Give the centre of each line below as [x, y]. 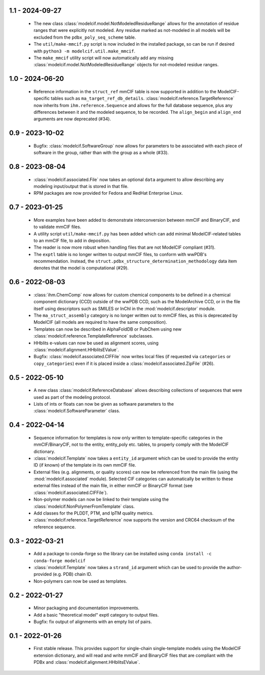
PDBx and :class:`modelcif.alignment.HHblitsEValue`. [87, 662]
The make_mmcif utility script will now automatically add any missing [104, 58]
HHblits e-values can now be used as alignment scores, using [96, 343]
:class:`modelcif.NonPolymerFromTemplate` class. [84, 506]
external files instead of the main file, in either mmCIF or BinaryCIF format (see [113, 486]
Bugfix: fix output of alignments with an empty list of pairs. [93, 622]
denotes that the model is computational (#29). [81, 268]
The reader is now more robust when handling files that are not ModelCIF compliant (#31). [125, 247]
